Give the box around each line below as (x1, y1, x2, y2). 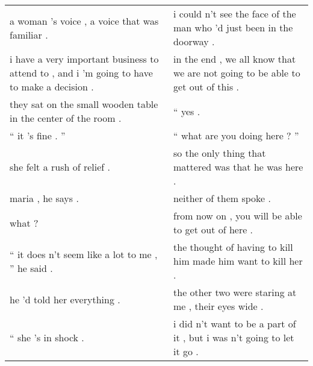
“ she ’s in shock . (10, 330, 84, 344)
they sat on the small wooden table (10, 97, 158, 111)
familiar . (10, 27, 48, 42)
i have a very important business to (10, 52, 159, 66)
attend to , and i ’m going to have (10, 66, 153, 80)
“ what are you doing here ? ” (173, 128, 299, 142)
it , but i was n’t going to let (173, 330, 294, 344)
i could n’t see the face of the (173, 7, 296, 21)
